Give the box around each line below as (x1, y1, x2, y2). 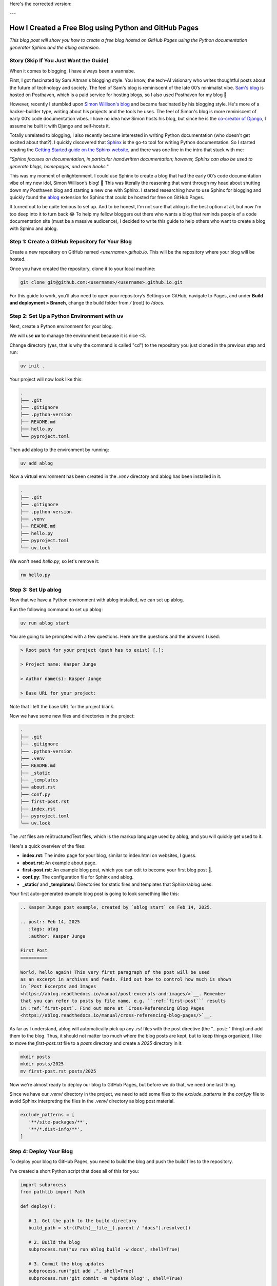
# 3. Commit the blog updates (28, 1261, 105, 1266)
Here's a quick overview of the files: (9, 843, 86, 849)
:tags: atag (28, 926, 58, 932)
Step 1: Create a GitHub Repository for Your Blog (9, 238, 132, 245)
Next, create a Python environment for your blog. (9, 323, 113, 329)
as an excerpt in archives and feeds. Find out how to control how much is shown (20, 976, 232, 983)
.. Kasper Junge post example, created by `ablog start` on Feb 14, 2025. (20, 904, 213, 910)
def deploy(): (20, 1203, 56, 1209)
